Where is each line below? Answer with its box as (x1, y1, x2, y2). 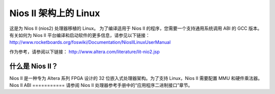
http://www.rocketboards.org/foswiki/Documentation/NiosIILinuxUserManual (9, 39, 171, 45)
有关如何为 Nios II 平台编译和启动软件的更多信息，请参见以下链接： (9, 32, 150, 38)
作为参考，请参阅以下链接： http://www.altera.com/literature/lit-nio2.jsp (9, 49, 160, 55)
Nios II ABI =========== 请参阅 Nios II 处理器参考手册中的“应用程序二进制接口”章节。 (9, 82, 193, 88)
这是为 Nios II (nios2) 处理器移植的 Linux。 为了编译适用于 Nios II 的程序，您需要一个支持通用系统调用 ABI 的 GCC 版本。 (9, 25, 262, 31)
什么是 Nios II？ (9, 62, 59, 70)
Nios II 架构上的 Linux (9, 8, 100, 19)
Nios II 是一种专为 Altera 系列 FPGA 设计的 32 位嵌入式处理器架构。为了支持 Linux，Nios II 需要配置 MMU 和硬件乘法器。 (9, 75, 263, 81)
